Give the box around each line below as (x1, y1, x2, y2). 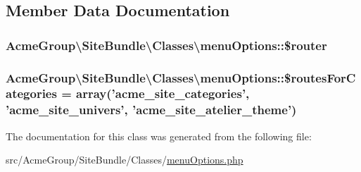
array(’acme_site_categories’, (76, 85, 250, 102)
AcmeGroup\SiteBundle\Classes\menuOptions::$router (6, 36, 327, 54)
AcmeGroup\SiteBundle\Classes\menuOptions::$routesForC (6, 68, 356, 86)
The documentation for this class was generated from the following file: (6, 128, 312, 143)
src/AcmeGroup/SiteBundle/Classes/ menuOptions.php (6, 152, 243, 167)
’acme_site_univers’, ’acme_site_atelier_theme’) (6, 101, 297, 118)
